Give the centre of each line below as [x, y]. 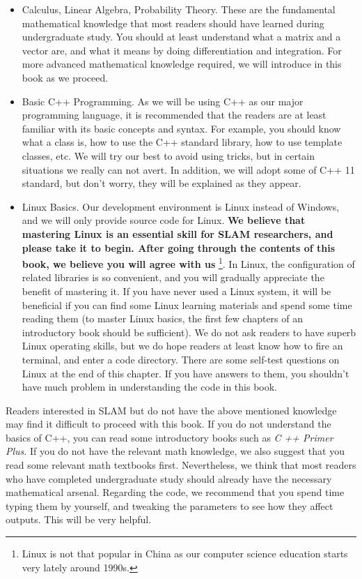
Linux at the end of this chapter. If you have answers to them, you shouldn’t [186, 373]
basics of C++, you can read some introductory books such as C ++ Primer [170, 437]
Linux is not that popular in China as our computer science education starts [185, 554]
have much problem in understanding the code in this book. [150, 387]
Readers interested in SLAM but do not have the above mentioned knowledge [171, 410]
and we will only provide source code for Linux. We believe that [164, 220]
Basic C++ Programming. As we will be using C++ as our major [163, 101]
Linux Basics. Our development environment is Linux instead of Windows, [181, 206]
